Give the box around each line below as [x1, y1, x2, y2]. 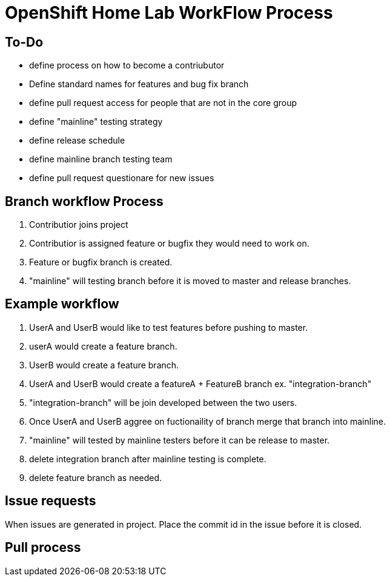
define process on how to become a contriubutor [29, 60, 225, 71]
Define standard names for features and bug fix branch [29, 79, 249, 90]
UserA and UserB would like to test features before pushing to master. [29, 322, 308, 333]
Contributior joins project [29, 219, 128, 230]
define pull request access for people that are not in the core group [29, 98, 297, 108]
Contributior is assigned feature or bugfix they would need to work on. [29, 238, 309, 249]
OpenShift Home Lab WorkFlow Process [5, 2, 333, 23]
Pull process [5, 540, 81, 556]
